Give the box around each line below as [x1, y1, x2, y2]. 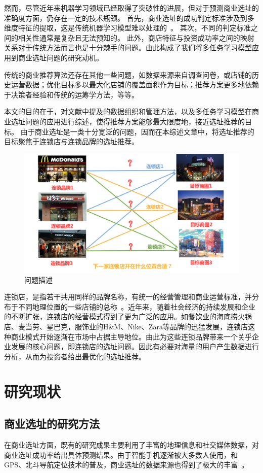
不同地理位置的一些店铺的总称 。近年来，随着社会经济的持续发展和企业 [18, 301, 255, 312]
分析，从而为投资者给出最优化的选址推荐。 [4, 351, 146, 361]
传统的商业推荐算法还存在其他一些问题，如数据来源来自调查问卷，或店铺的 [4, 69, 252, 80]
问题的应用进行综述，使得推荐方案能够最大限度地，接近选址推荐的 [25, 116, 245, 126]
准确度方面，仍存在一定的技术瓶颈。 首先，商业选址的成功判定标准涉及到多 [4, 12, 254, 23]
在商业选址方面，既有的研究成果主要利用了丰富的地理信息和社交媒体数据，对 [4, 440, 259, 450]
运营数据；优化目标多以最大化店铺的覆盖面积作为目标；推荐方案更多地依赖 [11, 79, 259, 90]
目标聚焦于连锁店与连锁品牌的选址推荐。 [4, 136, 139, 147]
